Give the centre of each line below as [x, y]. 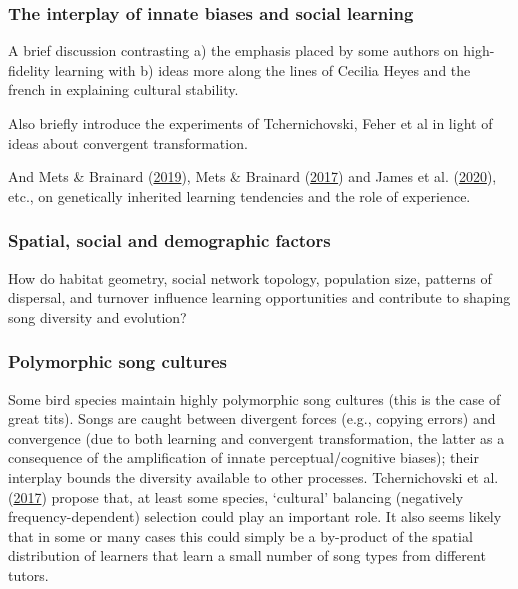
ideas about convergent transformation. [128, 142]
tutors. [28, 574]
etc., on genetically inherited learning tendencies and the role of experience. [239, 195]
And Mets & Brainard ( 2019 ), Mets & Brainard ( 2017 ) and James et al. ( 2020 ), [252, 176]
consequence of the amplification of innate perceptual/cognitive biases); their [243, 457]
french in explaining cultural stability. [123, 89]
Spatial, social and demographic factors [169, 240]
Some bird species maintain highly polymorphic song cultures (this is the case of [254, 398]
